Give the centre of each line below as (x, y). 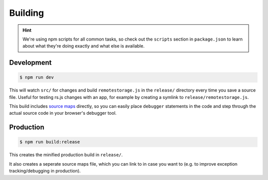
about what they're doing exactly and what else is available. (84, 46)
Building (27, 13)
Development (31, 63)
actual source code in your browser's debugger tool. (63, 113)
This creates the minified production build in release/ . (66, 155)
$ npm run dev (37, 77)
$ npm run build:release (50, 142)
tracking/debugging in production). (45, 171)
